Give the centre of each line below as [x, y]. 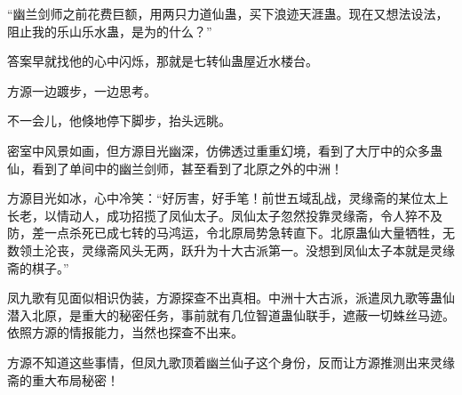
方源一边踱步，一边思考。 [82, 90]
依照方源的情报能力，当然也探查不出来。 [125, 332]
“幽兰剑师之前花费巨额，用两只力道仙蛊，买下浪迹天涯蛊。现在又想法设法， [228, 13]
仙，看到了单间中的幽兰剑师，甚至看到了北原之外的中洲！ [175, 168]
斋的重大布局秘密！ [63, 379]
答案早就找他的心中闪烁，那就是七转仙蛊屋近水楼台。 [163, 61]
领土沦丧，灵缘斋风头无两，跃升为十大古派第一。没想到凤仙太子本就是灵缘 [237, 250]
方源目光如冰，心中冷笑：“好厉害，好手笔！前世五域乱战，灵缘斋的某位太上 [228, 198]
